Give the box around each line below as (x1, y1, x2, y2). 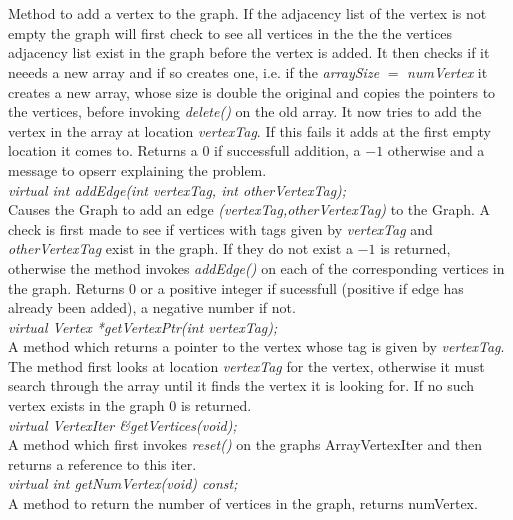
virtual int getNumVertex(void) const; (8, 473, 238, 494)
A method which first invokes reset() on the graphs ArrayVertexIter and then (8, 434, 483, 455)
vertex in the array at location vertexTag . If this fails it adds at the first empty (8, 120, 491, 141)
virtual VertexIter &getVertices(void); (8, 414, 237, 435)
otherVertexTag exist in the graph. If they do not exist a (8, 238, 353, 259)
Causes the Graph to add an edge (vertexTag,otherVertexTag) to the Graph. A (8, 199, 491, 220)
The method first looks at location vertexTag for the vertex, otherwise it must (8, 355, 485, 376)
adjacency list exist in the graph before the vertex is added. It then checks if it (8, 42, 490, 63)
